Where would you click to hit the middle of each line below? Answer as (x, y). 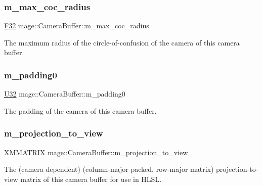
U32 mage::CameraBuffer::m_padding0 (65, 94)
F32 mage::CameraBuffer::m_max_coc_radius (77, 26)
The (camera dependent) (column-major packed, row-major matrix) (109, 169)
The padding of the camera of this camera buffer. (80, 110)
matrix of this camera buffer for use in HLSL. (91, 179)
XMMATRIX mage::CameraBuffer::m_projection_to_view (96, 152)
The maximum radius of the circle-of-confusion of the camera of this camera (122, 42)
